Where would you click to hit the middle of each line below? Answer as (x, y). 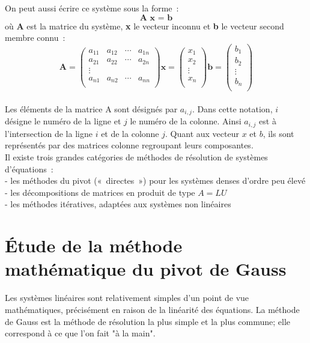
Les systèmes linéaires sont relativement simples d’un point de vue (127, 298)
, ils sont (278, 133)
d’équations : (29, 168)
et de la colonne (130, 133)
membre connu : (35, 38)
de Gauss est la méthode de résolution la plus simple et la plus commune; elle (148, 321)
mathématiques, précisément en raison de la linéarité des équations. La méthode (152, 309)
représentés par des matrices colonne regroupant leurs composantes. (129, 145)
